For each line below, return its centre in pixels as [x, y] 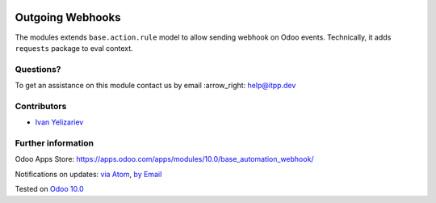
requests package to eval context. [74, 48]
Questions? [38, 69]
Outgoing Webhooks [68, 17]
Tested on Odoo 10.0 [49, 189]
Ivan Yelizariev [59, 122]
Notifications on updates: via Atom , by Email [88, 174]
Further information [55, 143]
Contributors [41, 106]
